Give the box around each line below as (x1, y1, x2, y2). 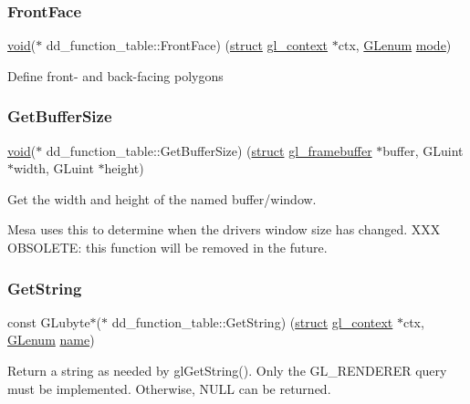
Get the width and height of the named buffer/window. (7, 189, 317, 208)
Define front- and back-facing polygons (7, 66, 224, 85)
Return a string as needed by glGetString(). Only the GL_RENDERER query (7, 361, 447, 379)
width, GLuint (14, 159, 94, 178)
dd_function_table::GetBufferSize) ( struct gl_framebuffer (46, 140, 372, 160)
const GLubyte (7, 312, 90, 331)
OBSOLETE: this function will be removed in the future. (7, 238, 328, 256)
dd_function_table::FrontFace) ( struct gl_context (46, 36, 329, 55)
